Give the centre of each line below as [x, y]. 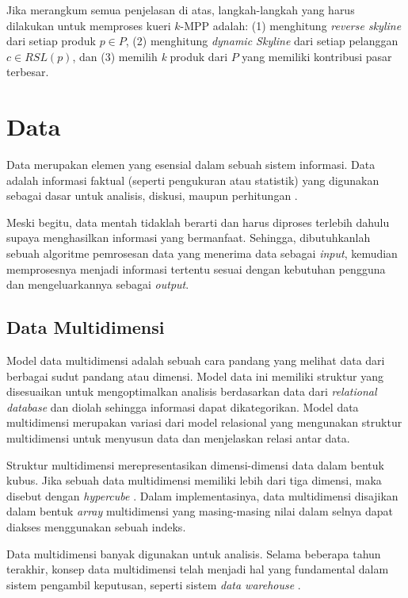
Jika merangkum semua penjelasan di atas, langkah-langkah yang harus [181, 10]
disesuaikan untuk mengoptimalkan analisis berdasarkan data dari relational [192, 391]
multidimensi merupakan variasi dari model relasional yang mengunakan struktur [204, 422]
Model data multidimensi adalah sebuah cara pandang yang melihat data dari [196, 360]
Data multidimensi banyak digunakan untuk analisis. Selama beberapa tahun [194, 553]
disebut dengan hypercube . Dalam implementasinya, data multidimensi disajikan [202, 495]
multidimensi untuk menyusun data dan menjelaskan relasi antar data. [178, 438]
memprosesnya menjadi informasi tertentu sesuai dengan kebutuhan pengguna [196, 268]
